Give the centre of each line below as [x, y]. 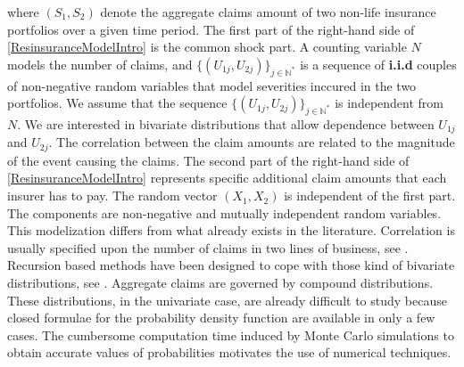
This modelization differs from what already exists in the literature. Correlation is [231, 230]
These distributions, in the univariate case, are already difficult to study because [227, 300]
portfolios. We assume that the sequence [117, 103]
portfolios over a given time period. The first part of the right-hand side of [211, 29]
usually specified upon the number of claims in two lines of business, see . [208, 247]
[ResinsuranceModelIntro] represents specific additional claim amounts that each [227, 178]
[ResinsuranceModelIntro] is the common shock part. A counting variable [207, 47]
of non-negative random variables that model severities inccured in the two [212, 85]
